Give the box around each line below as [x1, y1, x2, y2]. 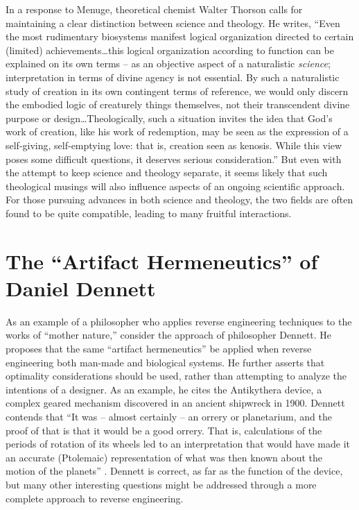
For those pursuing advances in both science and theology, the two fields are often [6, 192, 353, 207]
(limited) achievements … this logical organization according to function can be [6, 42, 334, 57]
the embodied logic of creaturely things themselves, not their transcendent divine [6, 97, 350, 112]
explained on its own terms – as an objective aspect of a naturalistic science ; [6, 56, 331, 71]
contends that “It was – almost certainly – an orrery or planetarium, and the [6, 409, 333, 423]
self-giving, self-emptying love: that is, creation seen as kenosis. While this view [6, 137, 342, 152]
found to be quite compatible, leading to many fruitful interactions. [6, 205, 292, 220]
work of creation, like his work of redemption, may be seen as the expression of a [6, 124, 349, 139]
